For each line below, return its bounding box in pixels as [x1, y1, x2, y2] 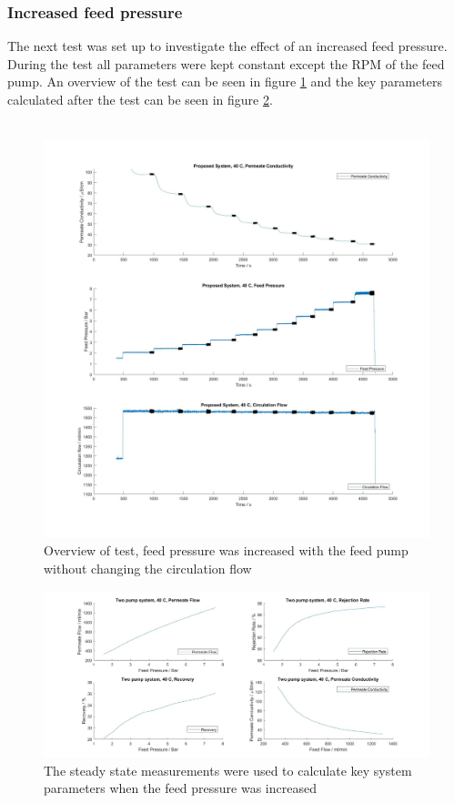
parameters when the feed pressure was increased [44, 778, 317, 798]
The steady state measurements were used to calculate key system [44, 760, 412, 779]
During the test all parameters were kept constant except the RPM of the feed [7, 54, 445, 73]
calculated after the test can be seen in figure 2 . [7, 90, 273, 108]
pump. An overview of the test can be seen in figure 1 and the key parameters [7, 72, 442, 91]
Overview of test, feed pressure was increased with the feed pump [44, 541, 409, 560]
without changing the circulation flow [44, 559, 252, 578]
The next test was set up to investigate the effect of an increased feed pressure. [7, 36, 448, 56]
